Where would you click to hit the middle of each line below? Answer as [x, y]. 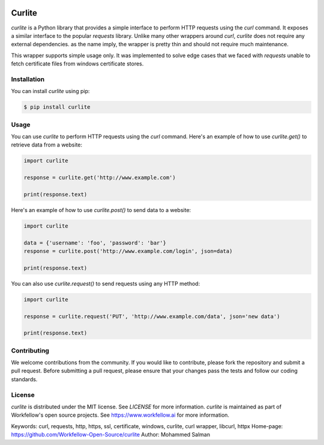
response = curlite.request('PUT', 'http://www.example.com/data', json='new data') [152, 316]
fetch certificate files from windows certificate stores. [77, 64]
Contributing [30, 350]
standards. [24, 379]
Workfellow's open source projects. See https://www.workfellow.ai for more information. [120, 415]
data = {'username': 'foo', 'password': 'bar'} [95, 243]
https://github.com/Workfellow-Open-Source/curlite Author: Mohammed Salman [110, 435]
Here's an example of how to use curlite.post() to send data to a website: [101, 210]
